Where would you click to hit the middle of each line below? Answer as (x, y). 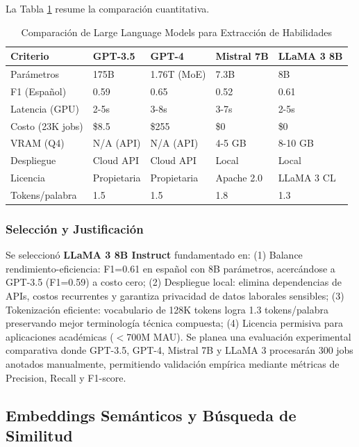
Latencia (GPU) (45, 108)
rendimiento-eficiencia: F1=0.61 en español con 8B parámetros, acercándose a (170, 268)
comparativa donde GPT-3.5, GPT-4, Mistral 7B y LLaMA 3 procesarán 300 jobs (179, 350)
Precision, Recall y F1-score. (66, 377)
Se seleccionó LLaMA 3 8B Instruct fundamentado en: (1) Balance (154, 255)
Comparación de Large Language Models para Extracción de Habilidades (176, 32)
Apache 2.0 (239, 178)
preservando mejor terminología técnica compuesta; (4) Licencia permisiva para (174, 323)
